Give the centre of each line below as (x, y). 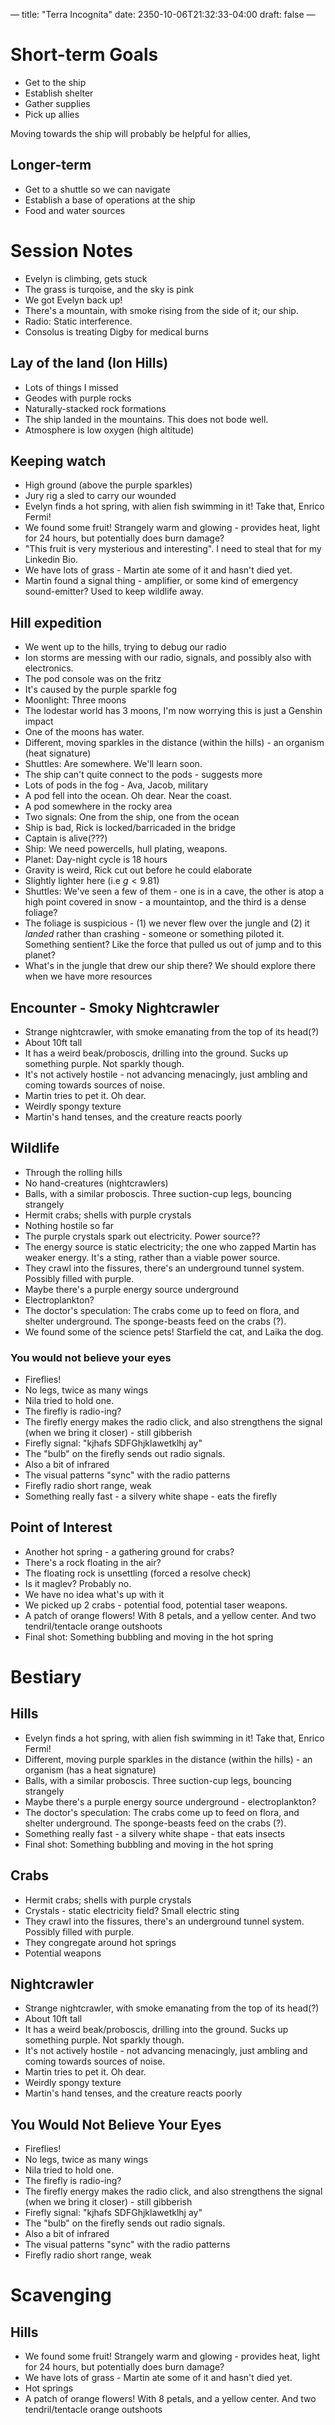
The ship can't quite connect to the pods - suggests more (143, 775)
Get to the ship (55, 82)
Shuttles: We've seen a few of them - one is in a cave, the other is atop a (174, 891)
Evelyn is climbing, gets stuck (86, 278)
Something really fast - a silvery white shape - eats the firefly (151, 1496)
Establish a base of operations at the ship (110, 200)
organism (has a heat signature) (90, 1770)
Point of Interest (61, 1527)
